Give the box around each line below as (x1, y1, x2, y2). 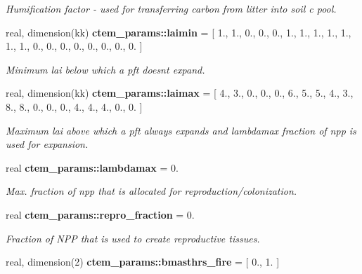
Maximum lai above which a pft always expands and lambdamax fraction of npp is (6, 123, 356, 137)
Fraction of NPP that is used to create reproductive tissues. (6, 231, 260, 245)
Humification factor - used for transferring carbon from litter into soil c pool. (6, 1, 337, 15)
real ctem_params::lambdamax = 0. (6, 160, 179, 174)
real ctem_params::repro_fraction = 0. (6, 207, 195, 221)
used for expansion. (6, 137, 89, 151)
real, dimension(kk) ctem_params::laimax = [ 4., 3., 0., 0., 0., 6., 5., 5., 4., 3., (6, 85, 354, 100)
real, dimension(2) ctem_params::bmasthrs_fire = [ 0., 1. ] (6, 254, 280, 269)
